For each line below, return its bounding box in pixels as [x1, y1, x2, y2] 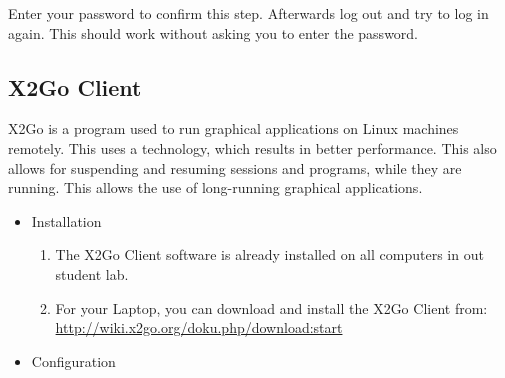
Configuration [31, 350, 116, 371]
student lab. [55, 263, 129, 284]
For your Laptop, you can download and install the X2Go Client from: [55, 297, 488, 318]
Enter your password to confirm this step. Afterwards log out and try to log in [8, 3, 489, 23]
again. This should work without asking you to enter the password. [8, 22, 419, 43]
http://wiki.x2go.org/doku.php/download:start [55, 317, 343, 338]
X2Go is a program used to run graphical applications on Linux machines [8, 118, 459, 139]
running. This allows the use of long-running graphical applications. [8, 177, 423, 198]
